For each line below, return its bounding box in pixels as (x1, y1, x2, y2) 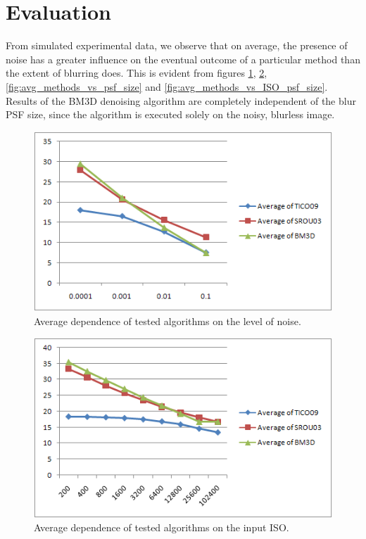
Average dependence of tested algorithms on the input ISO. (34, 520, 289, 535)
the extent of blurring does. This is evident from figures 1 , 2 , (6, 65, 267, 80)
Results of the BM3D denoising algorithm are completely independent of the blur (6, 93, 356, 108)
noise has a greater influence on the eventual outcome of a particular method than (6, 51, 360, 66)
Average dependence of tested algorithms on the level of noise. (34, 313, 301, 328)
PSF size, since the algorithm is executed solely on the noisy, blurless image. (6, 107, 335, 122)
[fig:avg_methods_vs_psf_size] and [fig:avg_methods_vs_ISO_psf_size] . (6, 79, 328, 94)
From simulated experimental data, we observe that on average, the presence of (6, 38, 348, 53)
